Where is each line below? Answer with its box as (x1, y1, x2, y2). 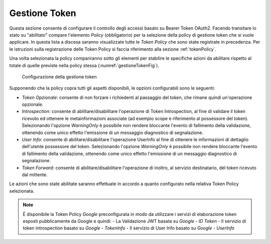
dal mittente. (22, 171, 48, 178)
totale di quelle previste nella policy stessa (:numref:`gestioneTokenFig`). (9, 62, 159, 68)
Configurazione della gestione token (22, 73, 97, 80)
